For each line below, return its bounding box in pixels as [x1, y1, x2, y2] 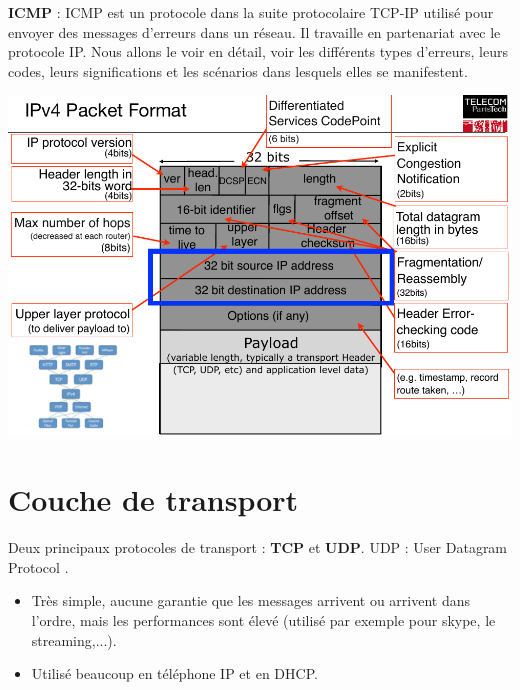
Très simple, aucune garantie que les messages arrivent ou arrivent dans [31, 590, 471, 611]
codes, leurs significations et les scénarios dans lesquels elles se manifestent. [8, 60, 468, 81]
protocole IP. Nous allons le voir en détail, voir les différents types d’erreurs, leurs [8, 41, 508, 62]
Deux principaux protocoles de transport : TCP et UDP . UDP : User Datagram [8, 537, 508, 558]
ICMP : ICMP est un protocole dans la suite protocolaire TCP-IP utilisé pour [8, 2, 494, 22]
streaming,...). [31, 629, 117, 650]
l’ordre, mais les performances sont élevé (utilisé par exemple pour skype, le [31, 609, 496, 630]
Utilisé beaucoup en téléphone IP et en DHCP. [31, 663, 318, 684]
